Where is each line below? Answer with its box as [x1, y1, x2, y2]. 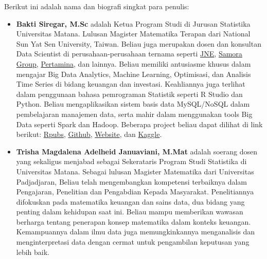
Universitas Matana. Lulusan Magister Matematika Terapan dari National [16, 28, 251, 39]
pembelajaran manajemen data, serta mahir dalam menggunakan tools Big [16, 108, 253, 119]
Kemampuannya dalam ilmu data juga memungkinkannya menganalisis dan [16, 226, 255, 237]
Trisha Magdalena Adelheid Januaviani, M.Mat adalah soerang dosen [16, 146, 258, 156]
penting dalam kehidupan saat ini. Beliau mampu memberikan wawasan [16, 206, 243, 217]
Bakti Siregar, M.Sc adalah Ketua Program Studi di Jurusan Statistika [16, 18, 251, 29]
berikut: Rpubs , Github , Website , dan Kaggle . [16, 129, 162, 140]
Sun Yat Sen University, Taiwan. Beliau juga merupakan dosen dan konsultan [16, 38, 261, 49]
